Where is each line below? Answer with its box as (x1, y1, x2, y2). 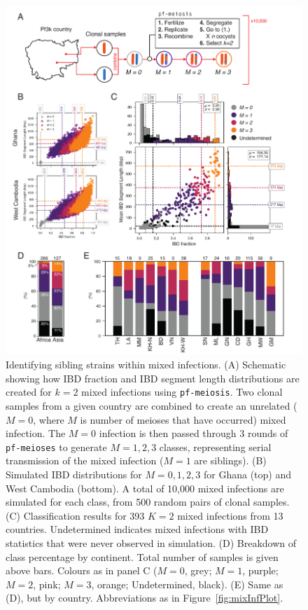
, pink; (33, 576, 61, 591)
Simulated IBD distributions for (6, 466, 142, 481)
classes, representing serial (159, 439, 272, 454)
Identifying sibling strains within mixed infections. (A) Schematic (6, 357, 286, 372)
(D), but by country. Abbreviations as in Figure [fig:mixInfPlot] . (6, 590, 283, 605)
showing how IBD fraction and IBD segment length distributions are (6, 370, 300, 385)
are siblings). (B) (194, 453, 267, 468)
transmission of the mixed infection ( (6, 453, 164, 468)
